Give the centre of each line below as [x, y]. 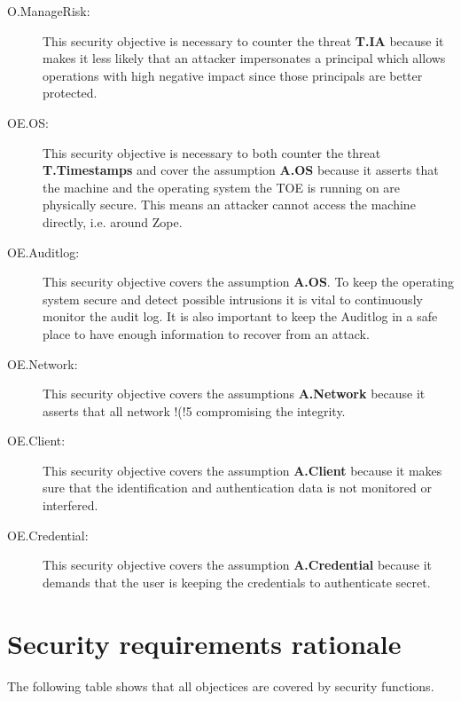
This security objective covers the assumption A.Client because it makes [242, 470]
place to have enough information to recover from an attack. [206, 333]
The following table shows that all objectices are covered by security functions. [221, 685]
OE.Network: [43, 363]
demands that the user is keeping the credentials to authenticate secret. [237, 582]
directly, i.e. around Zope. [113, 221]
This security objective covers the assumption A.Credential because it [238, 565]
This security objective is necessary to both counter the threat [212, 152]
